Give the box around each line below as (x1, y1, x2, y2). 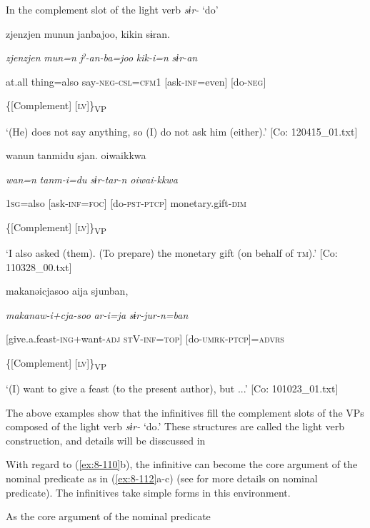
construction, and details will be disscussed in (6, 432, 206, 447)
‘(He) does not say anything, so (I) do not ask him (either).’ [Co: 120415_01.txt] (6, 123, 358, 138)
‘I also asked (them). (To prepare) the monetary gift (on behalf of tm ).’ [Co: (6, 245, 338, 260)
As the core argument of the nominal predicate (6, 509, 211, 524)
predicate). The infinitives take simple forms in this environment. (6, 484, 291, 499)
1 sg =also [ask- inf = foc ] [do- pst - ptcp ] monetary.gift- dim (6, 196, 246, 210)
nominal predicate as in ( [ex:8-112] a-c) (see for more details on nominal (6, 471, 318, 486)
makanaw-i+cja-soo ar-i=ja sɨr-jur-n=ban (6, 307, 189, 322)
